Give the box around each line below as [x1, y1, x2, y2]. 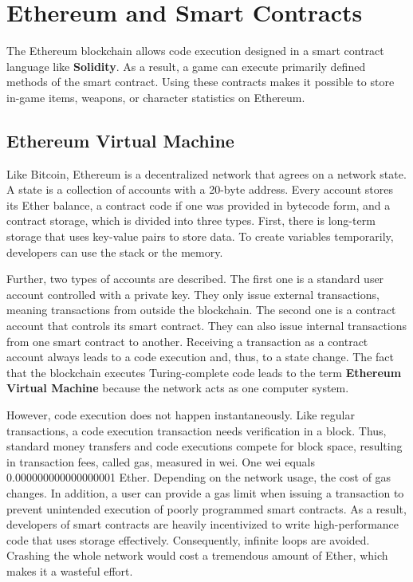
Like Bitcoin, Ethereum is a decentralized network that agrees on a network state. [6, 165, 407, 182]
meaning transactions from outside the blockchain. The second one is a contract [6, 301, 396, 318]
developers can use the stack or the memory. [6, 243, 223, 260]
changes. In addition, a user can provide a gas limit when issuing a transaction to [6, 484, 404, 501]
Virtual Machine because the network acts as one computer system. [6, 379, 349, 396]
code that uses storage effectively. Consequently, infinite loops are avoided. [6, 531, 370, 548]
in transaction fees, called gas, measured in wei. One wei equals [6, 453, 315, 470]
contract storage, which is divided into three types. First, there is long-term [6, 212, 376, 229]
